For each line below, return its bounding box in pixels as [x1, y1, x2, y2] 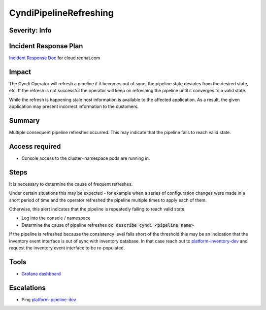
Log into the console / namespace [21, 215, 91, 221]
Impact [9, 68, 32, 76]
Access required [9, 142, 61, 150]
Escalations [9, 283, 46, 292]
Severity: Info [9, 26, 52, 34]
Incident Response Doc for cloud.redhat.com [9, 55, 100, 61]
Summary [9, 116, 40, 125]
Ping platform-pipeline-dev [21, 296, 76, 303]
